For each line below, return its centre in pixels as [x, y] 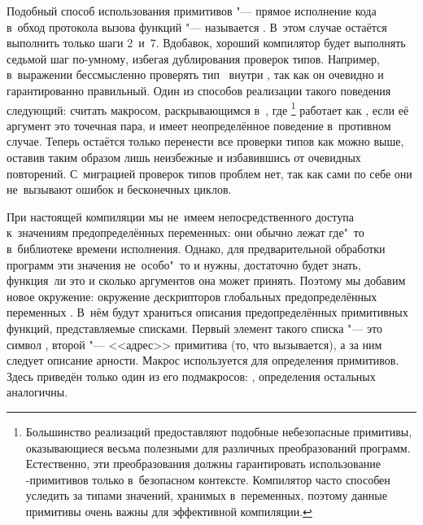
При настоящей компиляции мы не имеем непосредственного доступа [180, 216]
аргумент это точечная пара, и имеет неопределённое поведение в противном [199, 125]
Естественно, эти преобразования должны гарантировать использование [203, 464]
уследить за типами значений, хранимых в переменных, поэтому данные [206, 495]
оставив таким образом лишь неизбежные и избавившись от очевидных [184, 157]
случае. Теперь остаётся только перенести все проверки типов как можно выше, [205, 141]
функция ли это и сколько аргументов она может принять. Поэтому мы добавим [206, 280]
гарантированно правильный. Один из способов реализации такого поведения [199, 90]
